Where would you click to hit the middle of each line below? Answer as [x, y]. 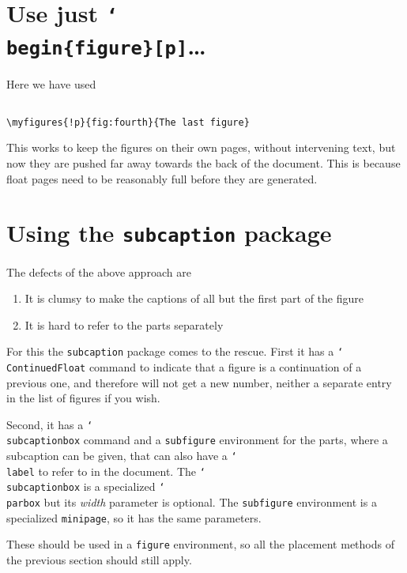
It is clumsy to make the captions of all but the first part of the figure [194, 298]
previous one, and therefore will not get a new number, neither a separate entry [199, 382]
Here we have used [51, 83]
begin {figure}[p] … [106, 45]
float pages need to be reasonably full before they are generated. [162, 178]
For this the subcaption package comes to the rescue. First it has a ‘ [175, 351]
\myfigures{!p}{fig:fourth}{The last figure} [128, 122]
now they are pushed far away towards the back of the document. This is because [203, 163]
